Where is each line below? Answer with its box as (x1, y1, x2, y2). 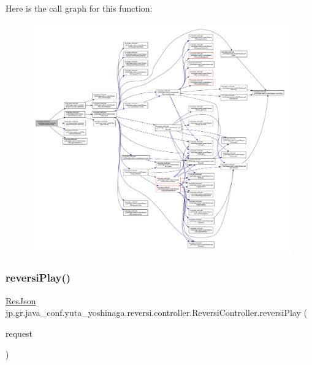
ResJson (6, 294, 36, 307)
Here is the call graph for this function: (6, 2, 153, 14)
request (6, 326, 33, 339)
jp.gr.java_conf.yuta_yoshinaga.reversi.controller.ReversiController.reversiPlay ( (6, 306, 307, 319)
